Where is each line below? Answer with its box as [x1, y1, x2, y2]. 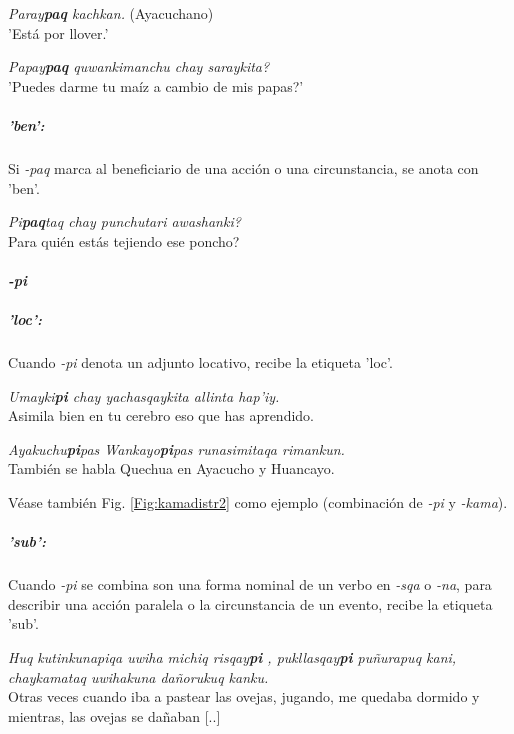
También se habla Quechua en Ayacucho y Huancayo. [8, 458, 335, 479]
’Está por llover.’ [8, 22, 109, 43]
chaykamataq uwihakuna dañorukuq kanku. [8, 666, 269, 687]
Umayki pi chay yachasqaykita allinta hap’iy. [8, 385, 280, 406]
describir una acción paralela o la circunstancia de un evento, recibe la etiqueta [8, 593, 493, 614]
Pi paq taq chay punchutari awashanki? [8, 211, 241, 232]
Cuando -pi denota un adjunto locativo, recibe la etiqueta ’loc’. [8, 352, 393, 373]
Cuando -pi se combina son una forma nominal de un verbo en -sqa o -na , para [8, 574, 492, 595]
